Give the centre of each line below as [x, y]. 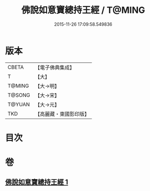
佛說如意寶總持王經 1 [37, 182]
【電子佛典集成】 [55, 67]
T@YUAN [19, 104]
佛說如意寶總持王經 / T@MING [83, 10]
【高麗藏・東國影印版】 [62, 114]
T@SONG [19, 95]
